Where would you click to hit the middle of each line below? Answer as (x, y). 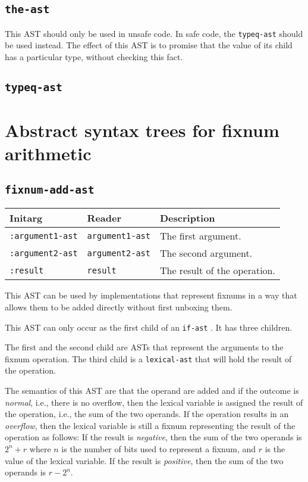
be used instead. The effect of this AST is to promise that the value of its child (149, 45)
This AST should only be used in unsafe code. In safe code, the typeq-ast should (154, 33)
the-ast (27, 10)
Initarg (26, 218)
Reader (104, 218)
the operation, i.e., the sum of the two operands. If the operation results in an (147, 414)
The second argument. (206, 253)
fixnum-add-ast (50, 189)
